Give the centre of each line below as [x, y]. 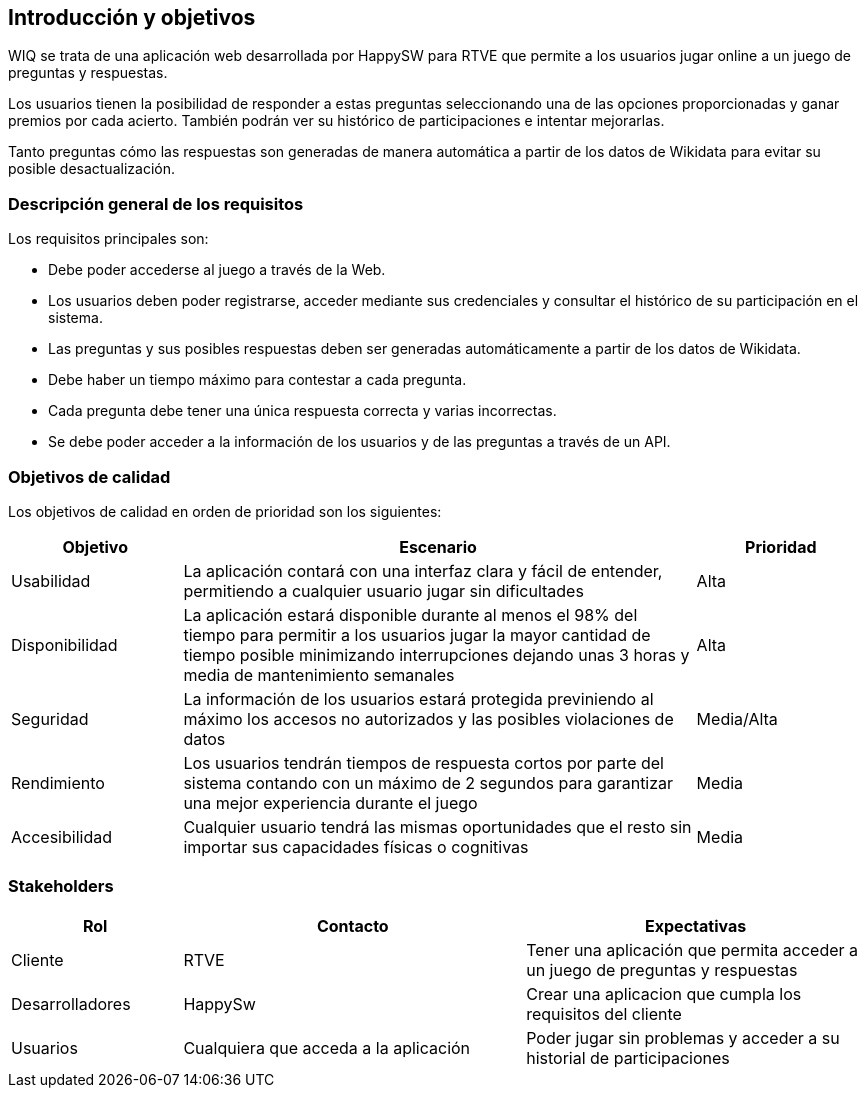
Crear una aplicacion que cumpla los [664, 993]
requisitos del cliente [604, 1013]
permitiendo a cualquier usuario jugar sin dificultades [383, 590]
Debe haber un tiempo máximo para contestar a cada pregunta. [257, 380]
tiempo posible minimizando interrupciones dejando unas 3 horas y [436, 654]
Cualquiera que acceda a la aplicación [327, 1047]
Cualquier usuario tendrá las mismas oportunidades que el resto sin [437, 826]
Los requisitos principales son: [108, 239]
